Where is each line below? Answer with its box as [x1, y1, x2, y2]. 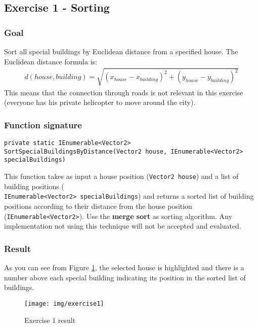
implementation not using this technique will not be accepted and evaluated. [4, 221, 241, 231]
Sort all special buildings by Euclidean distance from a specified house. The [4, 46, 238, 56]
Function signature [4, 118, 82, 131]
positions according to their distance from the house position [4, 201, 192, 211]
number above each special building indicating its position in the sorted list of [4, 272, 246, 282]
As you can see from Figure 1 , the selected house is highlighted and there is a [4, 262, 244, 273]
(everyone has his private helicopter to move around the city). [4, 97, 196, 107]
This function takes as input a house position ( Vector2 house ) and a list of [4, 171, 239, 181]
